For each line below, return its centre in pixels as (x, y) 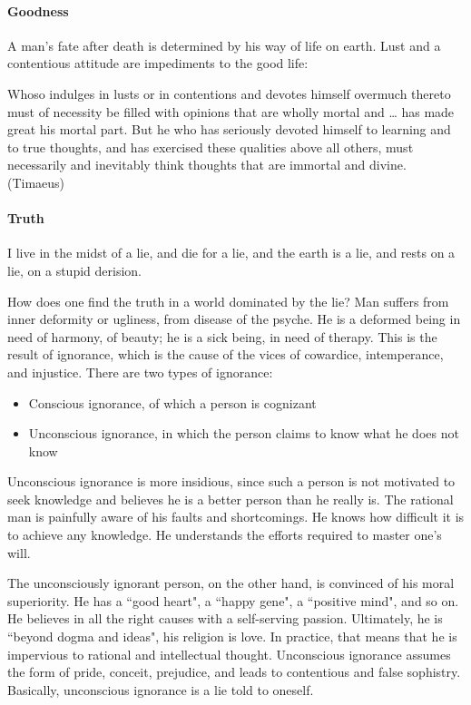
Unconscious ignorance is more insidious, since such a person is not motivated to (231, 481)
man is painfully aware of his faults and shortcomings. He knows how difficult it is (236, 517)
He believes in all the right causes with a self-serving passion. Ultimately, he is (225, 618)
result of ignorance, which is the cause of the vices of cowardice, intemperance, (226, 354)
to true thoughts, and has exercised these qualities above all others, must (211, 147)
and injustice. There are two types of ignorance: (140, 372)
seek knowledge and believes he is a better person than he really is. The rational (231, 499)
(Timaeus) (36, 182)
